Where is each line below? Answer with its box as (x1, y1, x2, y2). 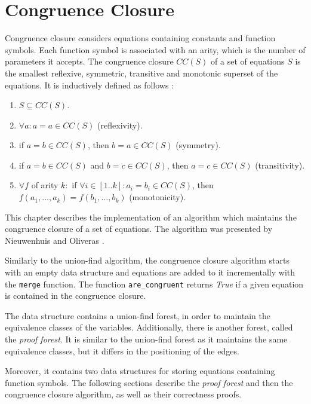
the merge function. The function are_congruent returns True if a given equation (5, 277, 304, 290)
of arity (31, 179, 58, 191)
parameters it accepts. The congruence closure (5, 55, 174, 68)
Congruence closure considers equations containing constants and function (5, 32, 276, 44)
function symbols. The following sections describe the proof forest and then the (5, 376, 293, 388)
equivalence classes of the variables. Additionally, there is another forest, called (5, 321, 293, 333)
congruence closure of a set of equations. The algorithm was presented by (5, 222, 273, 235)
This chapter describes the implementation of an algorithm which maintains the (5, 210, 297, 223)
